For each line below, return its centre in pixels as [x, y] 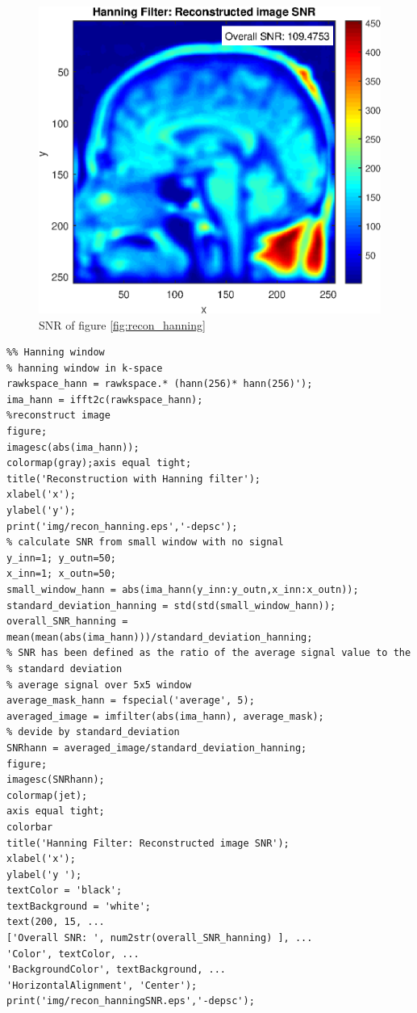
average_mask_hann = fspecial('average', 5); [131, 701]
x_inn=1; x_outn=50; [62, 574]
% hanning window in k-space [85, 368]
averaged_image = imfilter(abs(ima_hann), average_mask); [165, 716]
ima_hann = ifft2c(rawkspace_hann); [105, 399]
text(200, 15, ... [56, 922]
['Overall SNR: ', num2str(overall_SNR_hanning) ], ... [160, 938]
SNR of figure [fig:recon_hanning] [122, 324]
